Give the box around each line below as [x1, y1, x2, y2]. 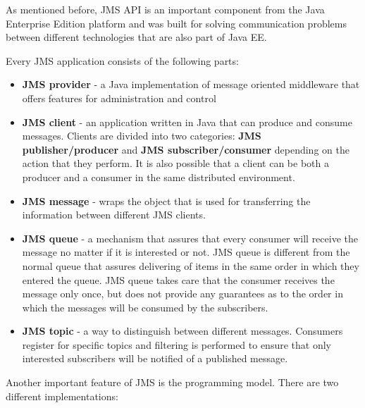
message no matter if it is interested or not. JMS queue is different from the [22, 245, 350, 259]
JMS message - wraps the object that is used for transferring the [22, 193, 311, 208]
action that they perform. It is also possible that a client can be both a [22, 156, 329, 171]
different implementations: [6, 388, 118, 403]
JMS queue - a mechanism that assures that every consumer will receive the [22, 230, 358, 245]
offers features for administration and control [22, 90, 216, 105]
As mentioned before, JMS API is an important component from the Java [6, 2, 325, 16]
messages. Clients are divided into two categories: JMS [22, 128, 261, 143]
